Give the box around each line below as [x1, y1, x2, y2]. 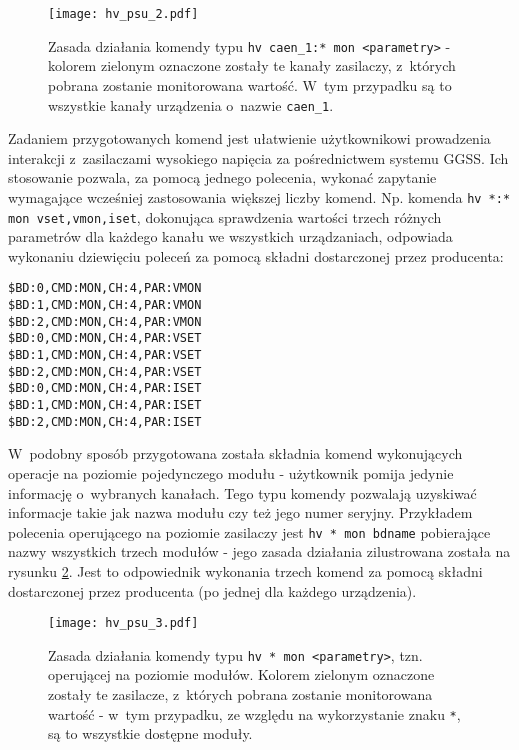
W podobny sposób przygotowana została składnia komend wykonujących [8, 443, 463, 464]
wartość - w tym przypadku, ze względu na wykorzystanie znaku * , [48, 703, 461, 724]
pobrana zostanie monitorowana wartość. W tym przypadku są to [48, 74, 452, 95]
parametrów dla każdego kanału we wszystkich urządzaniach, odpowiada [8, 226, 453, 247]
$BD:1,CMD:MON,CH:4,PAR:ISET [8, 398, 202, 413]
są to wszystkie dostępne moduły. [48, 723, 253, 744]
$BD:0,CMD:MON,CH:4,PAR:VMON [8, 281, 202, 296]
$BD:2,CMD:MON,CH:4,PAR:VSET [8, 364, 202, 379]
